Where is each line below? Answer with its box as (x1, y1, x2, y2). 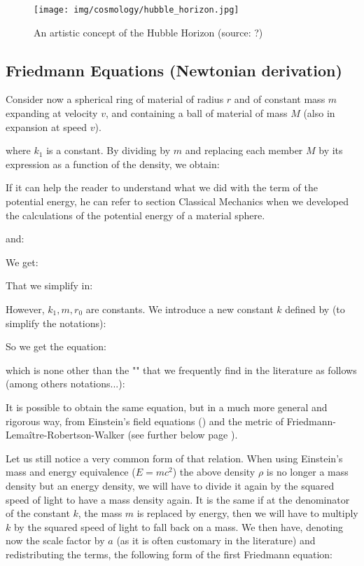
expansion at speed (6, 119, 87, 134)
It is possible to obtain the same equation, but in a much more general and (6, 399, 328, 414)
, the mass (78, 506, 122, 520)
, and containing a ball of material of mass (105, 106, 288, 120)
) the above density (172, 464, 255, 479)
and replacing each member (185, 143, 303, 158)
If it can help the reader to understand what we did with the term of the (6, 180, 318, 195)
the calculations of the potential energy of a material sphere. (6, 207, 265, 222)
